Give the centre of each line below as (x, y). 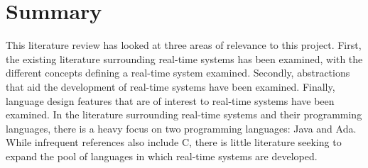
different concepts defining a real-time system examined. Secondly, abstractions (178, 73)
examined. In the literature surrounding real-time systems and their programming (184, 114)
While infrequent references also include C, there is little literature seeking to (174, 142)
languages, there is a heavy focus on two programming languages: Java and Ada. (181, 128)
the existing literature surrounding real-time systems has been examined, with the (184, 58)
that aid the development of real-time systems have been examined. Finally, (171, 86)
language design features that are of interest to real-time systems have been (170, 100)
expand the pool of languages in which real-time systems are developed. (162, 156)
